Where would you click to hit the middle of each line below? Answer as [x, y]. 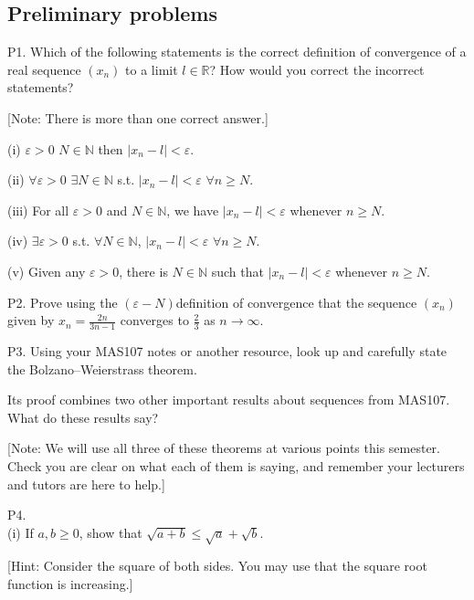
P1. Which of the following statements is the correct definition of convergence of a [237, 52]
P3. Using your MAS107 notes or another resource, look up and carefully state [227, 350]
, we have [193, 210]
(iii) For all [38, 210]
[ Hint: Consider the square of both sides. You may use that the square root [217, 566]
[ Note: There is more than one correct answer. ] [138, 117]
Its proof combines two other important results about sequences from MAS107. [229, 400]
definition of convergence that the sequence [296, 302]
